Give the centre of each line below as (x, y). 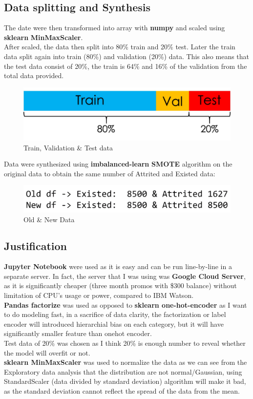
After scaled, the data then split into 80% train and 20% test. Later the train (120, 47)
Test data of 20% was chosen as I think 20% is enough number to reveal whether (125, 343)
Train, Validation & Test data (68, 147)
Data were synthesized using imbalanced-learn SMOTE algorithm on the (118, 164)
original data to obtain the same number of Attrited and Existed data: (110, 173)
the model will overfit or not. (47, 352)
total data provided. (34, 75)
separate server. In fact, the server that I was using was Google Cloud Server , (125, 276)
